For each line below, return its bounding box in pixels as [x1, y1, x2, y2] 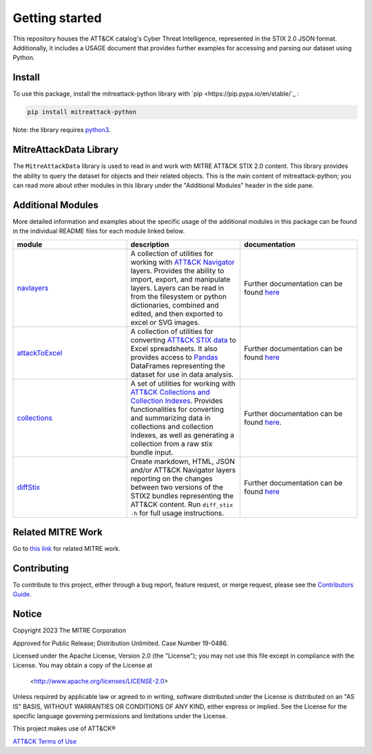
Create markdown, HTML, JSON [130, 457, 236, 466]
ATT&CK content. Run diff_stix [130, 499, 234, 509]
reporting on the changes [130, 474, 213, 483]
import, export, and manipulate [130, 274, 231, 284]
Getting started [12, 10, 102, 25]
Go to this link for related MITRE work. [12, 545, 121, 553]
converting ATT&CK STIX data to [130, 335, 237, 344]
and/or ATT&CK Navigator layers [130, 465, 236, 474]
